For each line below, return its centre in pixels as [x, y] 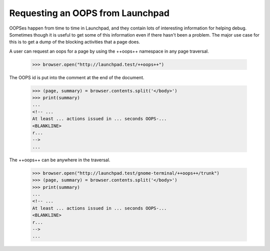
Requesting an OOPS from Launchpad [89, 13]
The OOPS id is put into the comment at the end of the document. [77, 77]
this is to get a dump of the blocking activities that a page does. [74, 42]
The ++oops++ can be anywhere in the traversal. [60, 160]
